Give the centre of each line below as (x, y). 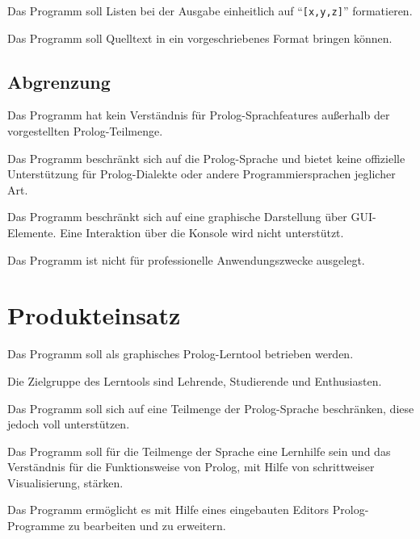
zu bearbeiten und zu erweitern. (147, 526)
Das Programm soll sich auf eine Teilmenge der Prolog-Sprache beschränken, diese (211, 408)
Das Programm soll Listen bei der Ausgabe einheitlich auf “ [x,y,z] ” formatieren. (210, 10)
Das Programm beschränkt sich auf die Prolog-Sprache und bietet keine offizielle (206, 158)
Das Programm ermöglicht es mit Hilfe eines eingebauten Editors (168, 510)
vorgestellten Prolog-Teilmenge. (85, 131)
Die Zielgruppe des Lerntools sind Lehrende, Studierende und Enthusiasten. (195, 380)
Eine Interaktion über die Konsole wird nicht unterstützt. (202, 233)
